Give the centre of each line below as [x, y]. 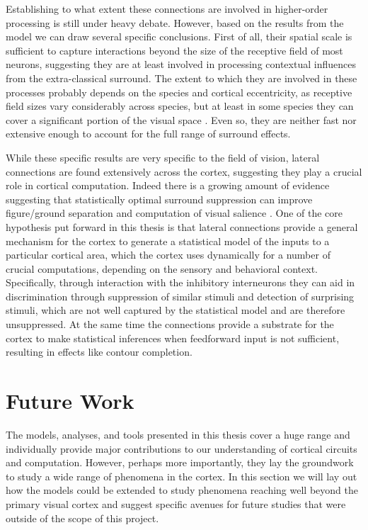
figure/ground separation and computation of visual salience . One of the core [174, 213]
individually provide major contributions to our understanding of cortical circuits [182, 448]
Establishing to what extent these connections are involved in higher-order [167, 9]
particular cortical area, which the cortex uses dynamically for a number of [168, 255]
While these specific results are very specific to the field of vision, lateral [163, 157]
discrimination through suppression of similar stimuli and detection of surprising [180, 296]
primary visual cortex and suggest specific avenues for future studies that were [176, 503]
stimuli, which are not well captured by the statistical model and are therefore [176, 310]
